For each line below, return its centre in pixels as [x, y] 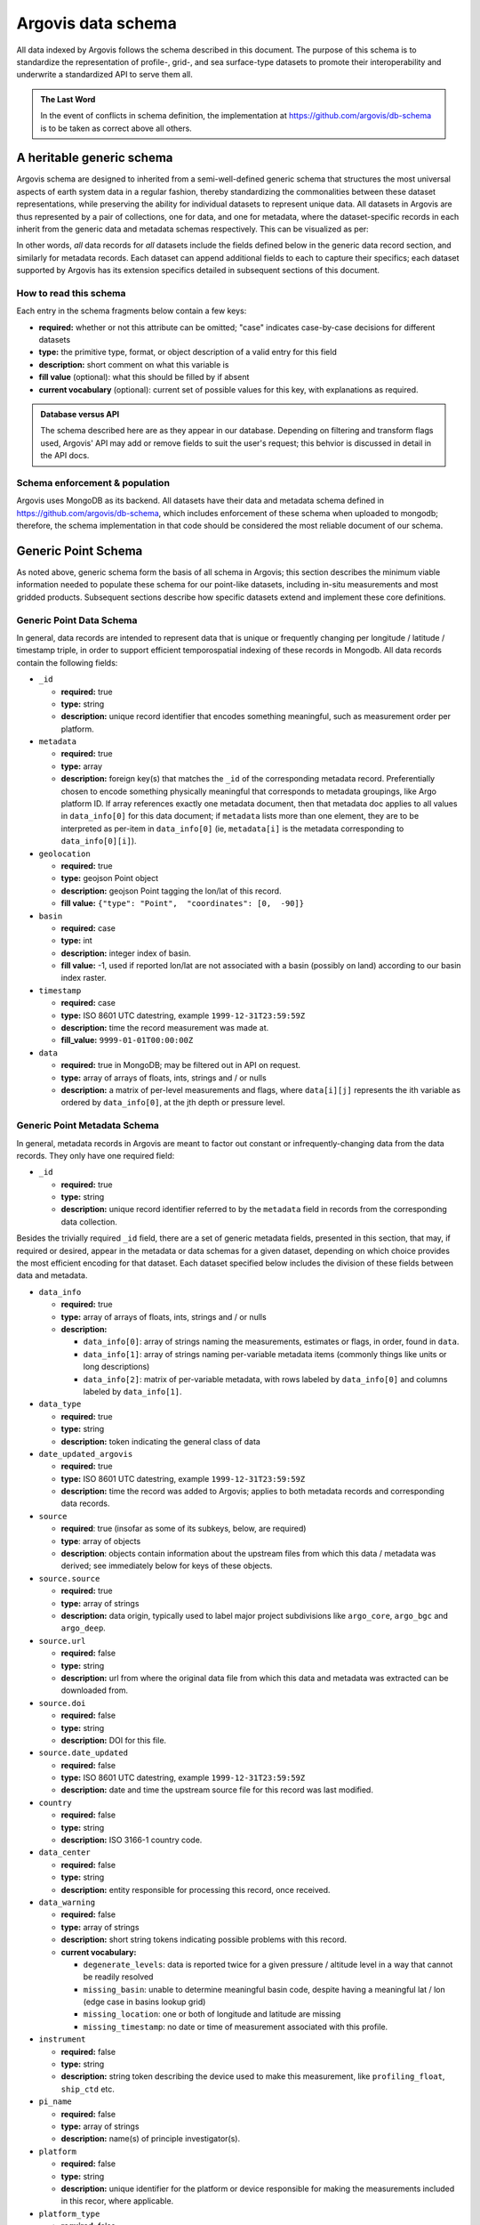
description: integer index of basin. [126, 953]
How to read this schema [71, 293]
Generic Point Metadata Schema [88, 1126]
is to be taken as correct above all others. [116, 128]
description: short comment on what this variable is [134, 364]
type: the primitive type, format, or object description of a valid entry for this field [188, 352]
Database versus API [80, 415]
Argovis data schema [96, 23]
